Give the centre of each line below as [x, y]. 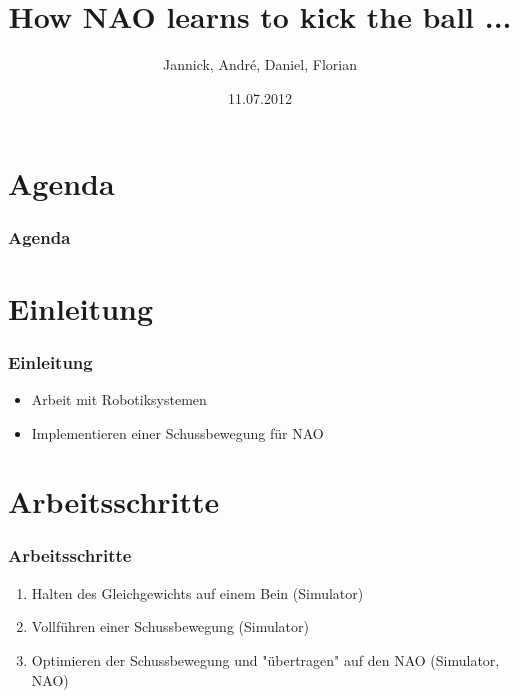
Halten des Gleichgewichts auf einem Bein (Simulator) [197, 592]
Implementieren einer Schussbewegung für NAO [177, 432]
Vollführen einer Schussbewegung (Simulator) [170, 626]
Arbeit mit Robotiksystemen [119, 398]
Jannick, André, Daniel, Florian [260, 64]
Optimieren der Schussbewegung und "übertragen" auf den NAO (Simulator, [265, 659]
